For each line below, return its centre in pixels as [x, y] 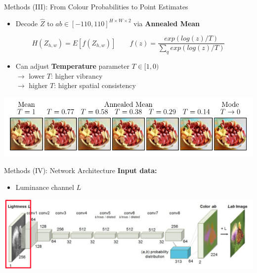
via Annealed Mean [167, 23]
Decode [27, 23]
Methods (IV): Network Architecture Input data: [81, 170]
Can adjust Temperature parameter [72, 66]
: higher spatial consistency [95, 85]
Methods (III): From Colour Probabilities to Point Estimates [96, 6]
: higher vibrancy [77, 75]
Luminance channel [45, 187]
